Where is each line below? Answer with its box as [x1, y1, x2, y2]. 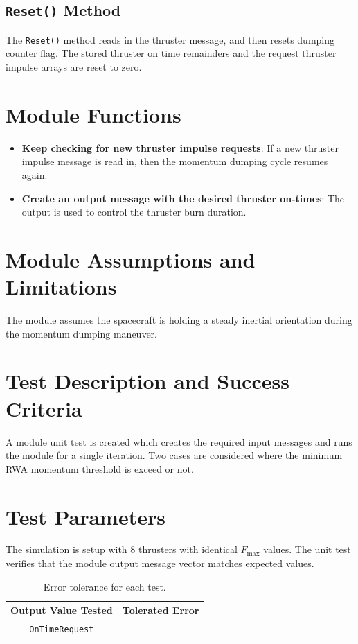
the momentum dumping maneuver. [6, 326, 157, 340]
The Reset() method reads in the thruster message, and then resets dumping [6, 32, 335, 46]
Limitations [6, 272, 117, 301]
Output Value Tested [10, 603, 113, 618]
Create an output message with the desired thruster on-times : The [21, 191, 345, 205]
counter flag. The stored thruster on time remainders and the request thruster [6, 46, 337, 60]
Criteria [6, 394, 82, 422]
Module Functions [6, 100, 181, 128]
